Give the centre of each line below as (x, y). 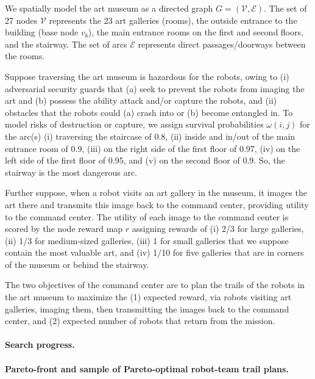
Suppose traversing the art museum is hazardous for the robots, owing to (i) (147, 76)
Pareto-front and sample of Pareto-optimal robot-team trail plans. (147, 368)
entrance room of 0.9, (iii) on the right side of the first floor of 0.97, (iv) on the (153, 148)
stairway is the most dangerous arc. (71, 172)
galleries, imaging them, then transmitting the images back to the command (147, 309)
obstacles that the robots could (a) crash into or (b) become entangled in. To (149, 112)
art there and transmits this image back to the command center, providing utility (157, 204)
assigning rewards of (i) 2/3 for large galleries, (218, 229)
